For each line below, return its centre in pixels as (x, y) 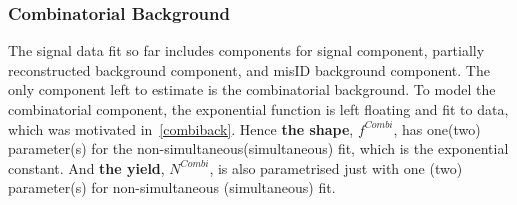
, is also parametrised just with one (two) (336, 167)
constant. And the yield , (86, 167)
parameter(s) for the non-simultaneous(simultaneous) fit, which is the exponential (258, 148)
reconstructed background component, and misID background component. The (249, 69)
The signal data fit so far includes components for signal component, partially (246, 50)
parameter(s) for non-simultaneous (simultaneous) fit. (172, 187)
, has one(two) (437, 128)
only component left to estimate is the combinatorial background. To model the (252, 89)
